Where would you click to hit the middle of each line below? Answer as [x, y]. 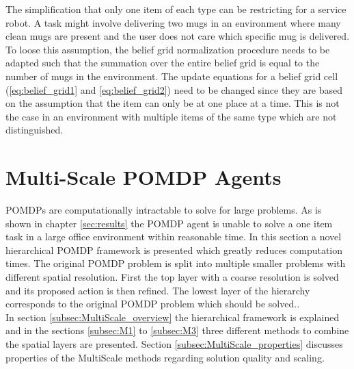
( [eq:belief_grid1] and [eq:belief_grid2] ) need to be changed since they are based [174, 89]
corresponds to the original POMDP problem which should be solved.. [153, 304]
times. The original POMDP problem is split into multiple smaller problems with [176, 263]
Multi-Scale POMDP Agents [144, 177]
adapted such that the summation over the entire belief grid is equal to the [163, 63]
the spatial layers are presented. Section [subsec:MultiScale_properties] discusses [174, 344]
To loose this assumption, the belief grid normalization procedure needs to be [168, 49]
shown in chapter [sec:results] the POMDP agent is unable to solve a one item [169, 223]
